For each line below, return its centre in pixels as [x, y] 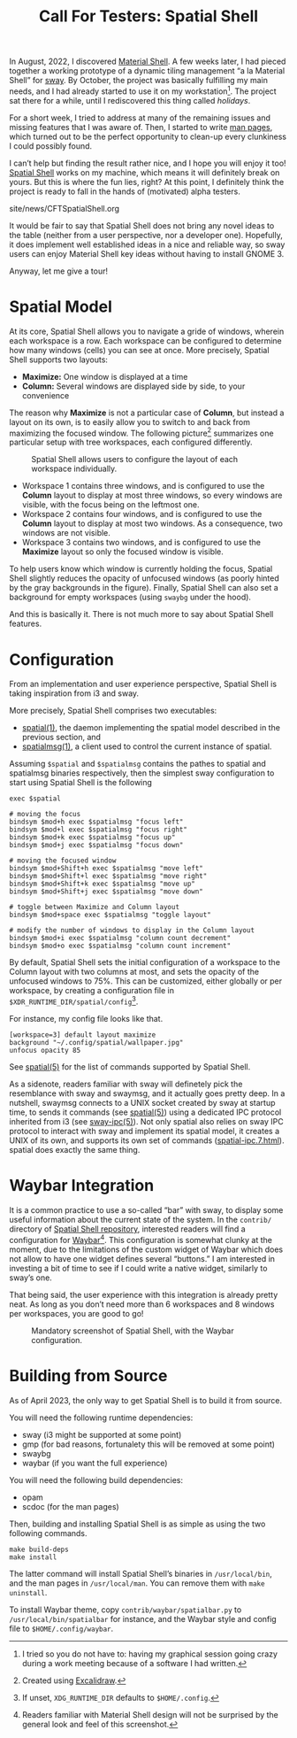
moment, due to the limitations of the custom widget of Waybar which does [146, 1249]
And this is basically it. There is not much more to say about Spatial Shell [141, 614]
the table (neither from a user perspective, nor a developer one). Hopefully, [146, 235]
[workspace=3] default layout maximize [83, 1035]
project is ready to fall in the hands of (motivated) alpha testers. [125, 191]
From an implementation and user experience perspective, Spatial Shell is [143, 684]
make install [33, 1557]
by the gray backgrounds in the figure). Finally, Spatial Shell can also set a [144, 588]
